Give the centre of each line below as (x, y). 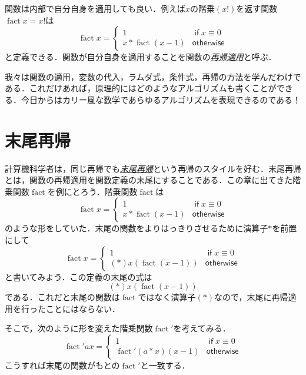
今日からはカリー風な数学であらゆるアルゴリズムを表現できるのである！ (161, 99)
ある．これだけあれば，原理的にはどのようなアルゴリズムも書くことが (141, 88)
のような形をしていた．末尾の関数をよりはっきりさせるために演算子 (137, 228)
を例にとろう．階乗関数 (92, 191)
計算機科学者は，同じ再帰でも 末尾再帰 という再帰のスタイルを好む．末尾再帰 (153, 168)
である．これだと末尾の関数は (62, 297)
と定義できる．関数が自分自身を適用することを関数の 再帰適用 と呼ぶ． (141, 57)
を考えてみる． (202, 328)
